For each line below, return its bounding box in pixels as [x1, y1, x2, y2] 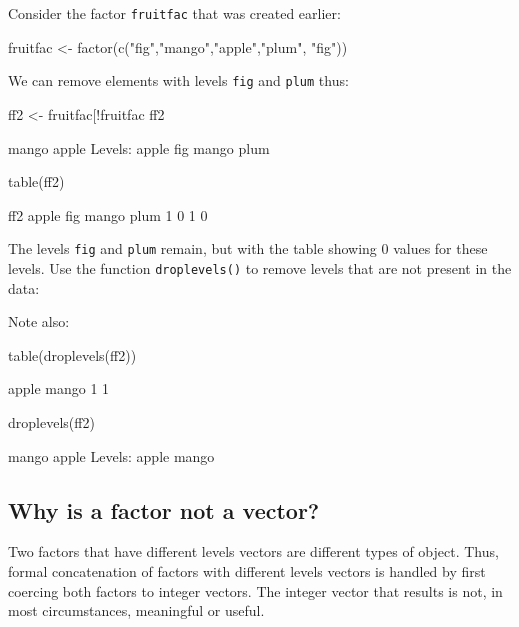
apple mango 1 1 [8, 378, 110, 399]
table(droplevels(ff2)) [8, 344, 137, 365]
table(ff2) [8, 171, 65, 192]
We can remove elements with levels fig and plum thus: [8, 70, 349, 91]
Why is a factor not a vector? [8, 494, 320, 525]
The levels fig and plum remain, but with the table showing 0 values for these [8, 238, 488, 259]
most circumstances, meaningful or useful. [8, 600, 265, 621]
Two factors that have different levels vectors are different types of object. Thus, [8, 541, 499, 562]
